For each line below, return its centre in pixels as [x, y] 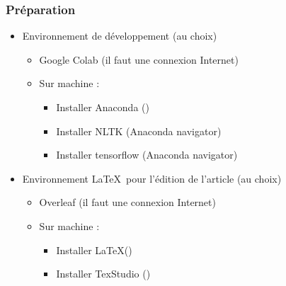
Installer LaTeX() [94, 250]
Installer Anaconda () [103, 107]
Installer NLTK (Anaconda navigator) [139, 131]
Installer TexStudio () [103, 274]
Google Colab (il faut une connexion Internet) [139, 59]
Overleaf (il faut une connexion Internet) [127, 202]
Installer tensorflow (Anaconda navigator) [147, 155]
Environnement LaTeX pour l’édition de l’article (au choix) [152, 178]
